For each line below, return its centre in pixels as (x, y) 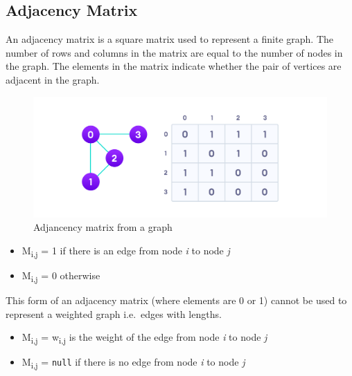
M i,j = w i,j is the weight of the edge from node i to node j (144, 338)
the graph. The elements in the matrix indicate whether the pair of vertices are (174, 66)
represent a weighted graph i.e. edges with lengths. (114, 313)
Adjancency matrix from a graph (103, 227)
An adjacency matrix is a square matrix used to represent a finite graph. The (170, 39)
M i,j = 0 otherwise (61, 276)
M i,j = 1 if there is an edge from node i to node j (126, 251)
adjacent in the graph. (53, 79)
